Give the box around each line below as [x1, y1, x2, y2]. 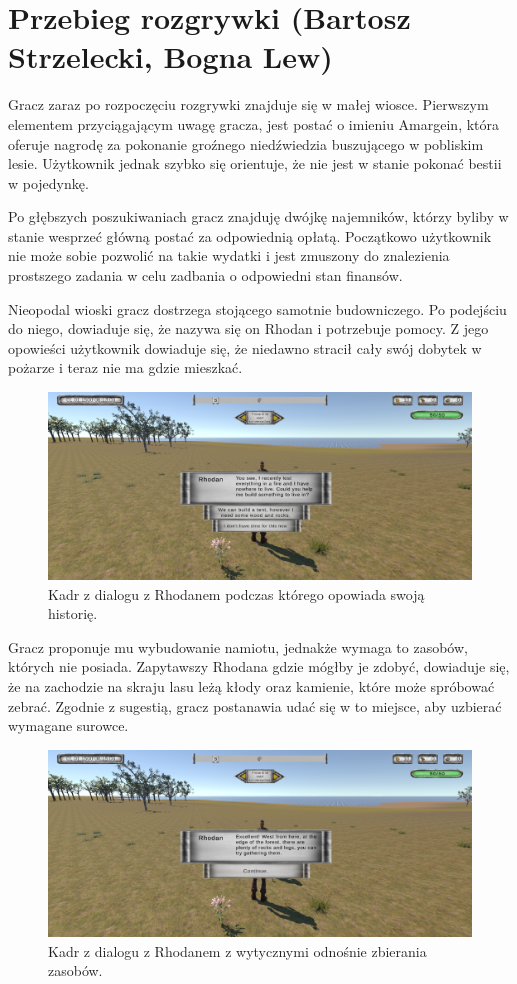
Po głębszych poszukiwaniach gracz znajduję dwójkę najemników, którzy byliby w [8, 206, 509, 227]
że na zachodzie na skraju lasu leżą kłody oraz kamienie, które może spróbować [8, 675, 495, 696]
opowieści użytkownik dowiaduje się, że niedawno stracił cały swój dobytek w [8, 337, 482, 358]
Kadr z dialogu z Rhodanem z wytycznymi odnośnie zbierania [48, 940, 427, 961]
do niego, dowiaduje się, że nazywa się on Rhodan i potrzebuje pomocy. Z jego [8, 318, 489, 339]
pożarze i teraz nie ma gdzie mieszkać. [8, 357, 243, 378]
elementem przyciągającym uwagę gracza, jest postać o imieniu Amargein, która [8, 113, 500, 134]
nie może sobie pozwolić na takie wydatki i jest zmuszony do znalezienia [8, 245, 450, 266]
